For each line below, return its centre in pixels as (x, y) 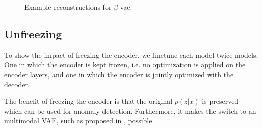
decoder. (17, 84)
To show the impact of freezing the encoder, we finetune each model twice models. (131, 54)
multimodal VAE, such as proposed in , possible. (79, 121)
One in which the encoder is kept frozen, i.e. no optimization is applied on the (125, 64)
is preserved (220, 101)
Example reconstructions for (68, 7)
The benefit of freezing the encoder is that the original (88, 101)
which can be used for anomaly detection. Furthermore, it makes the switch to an (130, 111)
